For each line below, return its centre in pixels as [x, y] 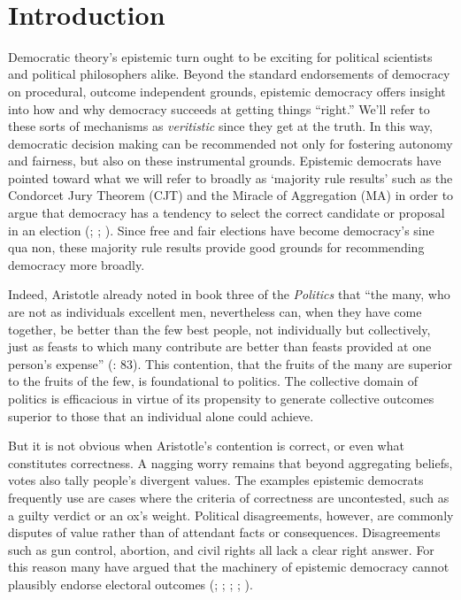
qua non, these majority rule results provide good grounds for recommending [216, 247]
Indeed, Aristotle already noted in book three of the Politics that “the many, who [229, 294]
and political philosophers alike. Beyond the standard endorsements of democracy [229, 74]
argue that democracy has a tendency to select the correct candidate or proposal [227, 213]
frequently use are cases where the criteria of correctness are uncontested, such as [229, 497]
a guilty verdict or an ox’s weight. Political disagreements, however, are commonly [231, 515]
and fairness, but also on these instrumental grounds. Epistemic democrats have [225, 161]
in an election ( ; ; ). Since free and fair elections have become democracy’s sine [221, 230]
